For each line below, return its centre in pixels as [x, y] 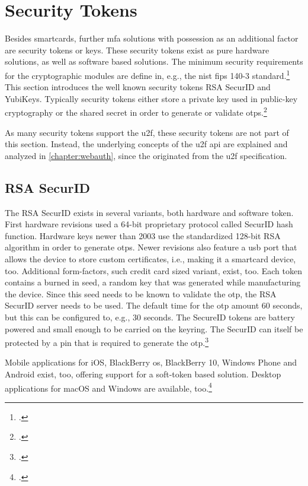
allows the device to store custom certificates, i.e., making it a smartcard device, [150, 258]
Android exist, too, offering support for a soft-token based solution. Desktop [143, 374]
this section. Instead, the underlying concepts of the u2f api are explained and [146, 144]
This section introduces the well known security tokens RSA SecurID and [138, 87]
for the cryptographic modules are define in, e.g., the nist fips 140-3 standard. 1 [147, 74]
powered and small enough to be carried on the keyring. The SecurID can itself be [154, 328]
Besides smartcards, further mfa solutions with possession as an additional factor [152, 38]
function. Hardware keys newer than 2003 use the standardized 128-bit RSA [143, 235]
